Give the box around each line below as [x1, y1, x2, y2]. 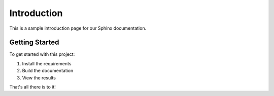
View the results [22, 74, 56, 80]
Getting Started [9, 38, 59, 47]
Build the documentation [22, 68, 74, 74]
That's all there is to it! [9, 84, 56, 90]
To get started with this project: [9, 51, 75, 57]
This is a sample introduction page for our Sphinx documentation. [9, 25, 147, 31]
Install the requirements [22, 60, 72, 66]
